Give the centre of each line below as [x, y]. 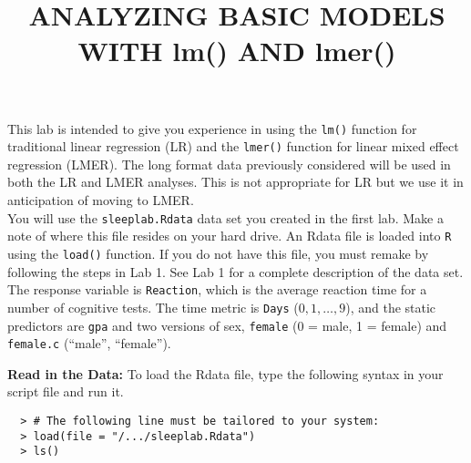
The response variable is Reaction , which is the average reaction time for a [217, 289]
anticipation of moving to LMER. [101, 200]
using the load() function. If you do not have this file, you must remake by [218, 253]
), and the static [391, 307]
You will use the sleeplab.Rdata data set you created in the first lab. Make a [225, 217]
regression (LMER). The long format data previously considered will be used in [229, 164]
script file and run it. [66, 391]
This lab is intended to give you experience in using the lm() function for [212, 128]
